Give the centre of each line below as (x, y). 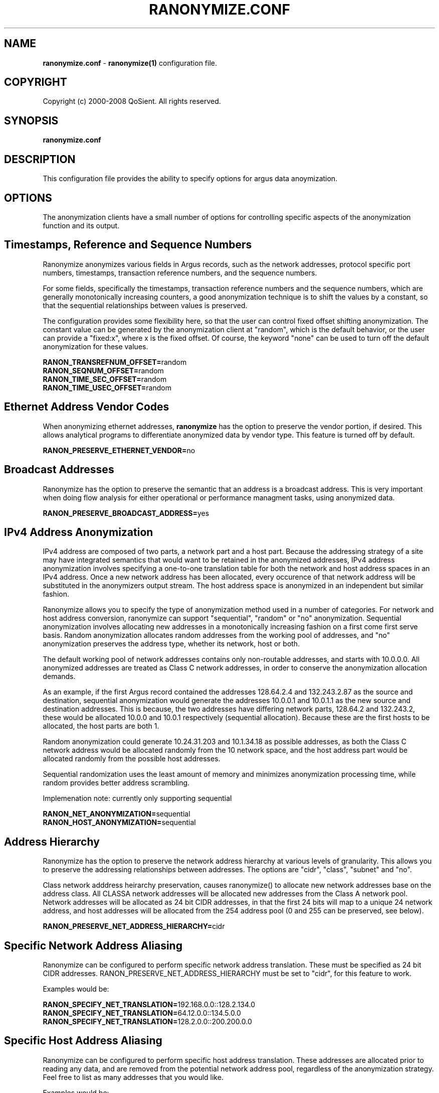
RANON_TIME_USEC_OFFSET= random (107, 387)
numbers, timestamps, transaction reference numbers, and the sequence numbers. (180, 272)
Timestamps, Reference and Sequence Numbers (128, 245)
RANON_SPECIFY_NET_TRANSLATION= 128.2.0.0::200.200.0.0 (147, 1022)
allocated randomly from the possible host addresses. (132, 759)
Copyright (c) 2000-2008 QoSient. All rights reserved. (132, 101)
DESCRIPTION (40, 159)
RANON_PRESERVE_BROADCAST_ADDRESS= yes (126, 513)
